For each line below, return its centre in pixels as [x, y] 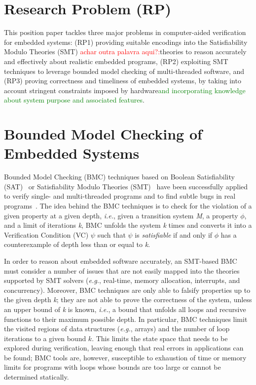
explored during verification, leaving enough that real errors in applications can [124, 348]
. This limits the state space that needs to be [160, 338]
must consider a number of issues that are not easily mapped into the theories [122, 270]
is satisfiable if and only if [174, 234]
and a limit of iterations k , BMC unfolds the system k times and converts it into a [128, 225]
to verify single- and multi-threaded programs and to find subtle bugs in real [120, 196]
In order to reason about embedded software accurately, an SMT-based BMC [121, 261]
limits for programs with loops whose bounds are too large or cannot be [112, 367]
